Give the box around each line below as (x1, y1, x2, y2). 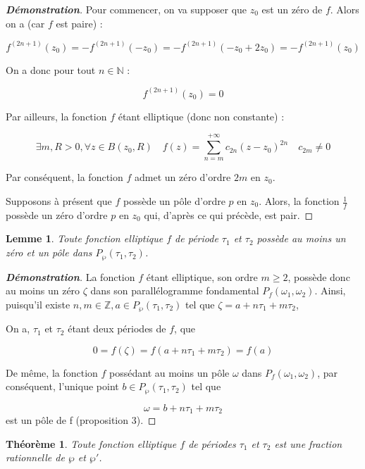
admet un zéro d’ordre (134, 170, 231, 185)
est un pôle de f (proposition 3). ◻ (6, 413, 156, 427)
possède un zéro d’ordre (6, 207, 108, 222)
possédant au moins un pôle (109, 365, 230, 380)
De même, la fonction (6, 365, 98, 380)
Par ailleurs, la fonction (6, 108, 107, 123)
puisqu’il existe (6, 296, 70, 311)
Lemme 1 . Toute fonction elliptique (6, 231, 163, 246)
